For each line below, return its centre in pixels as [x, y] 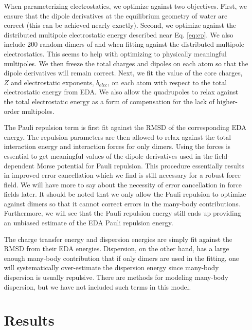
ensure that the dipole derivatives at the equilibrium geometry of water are [116, 15]
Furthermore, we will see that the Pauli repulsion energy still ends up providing [123, 213]
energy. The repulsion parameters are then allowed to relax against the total [117, 137]
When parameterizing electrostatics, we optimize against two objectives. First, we [126, 6]
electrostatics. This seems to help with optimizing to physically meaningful [115, 53]
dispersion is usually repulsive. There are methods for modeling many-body [116, 277]
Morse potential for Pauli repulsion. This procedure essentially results [141, 165]
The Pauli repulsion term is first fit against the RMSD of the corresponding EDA [125, 127]
